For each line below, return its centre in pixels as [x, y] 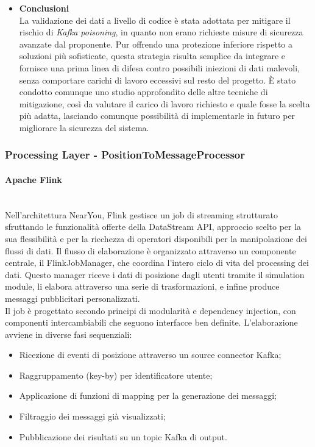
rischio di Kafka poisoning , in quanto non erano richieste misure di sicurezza [161, 32]
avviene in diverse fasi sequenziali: [69, 334]
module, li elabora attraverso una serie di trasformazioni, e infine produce [142, 286]
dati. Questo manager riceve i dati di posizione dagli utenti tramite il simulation [155, 274]
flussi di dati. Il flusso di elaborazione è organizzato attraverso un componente [150, 250]
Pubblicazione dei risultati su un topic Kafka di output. [123, 436]
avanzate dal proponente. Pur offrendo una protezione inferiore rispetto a [156, 44]
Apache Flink [34, 179]
